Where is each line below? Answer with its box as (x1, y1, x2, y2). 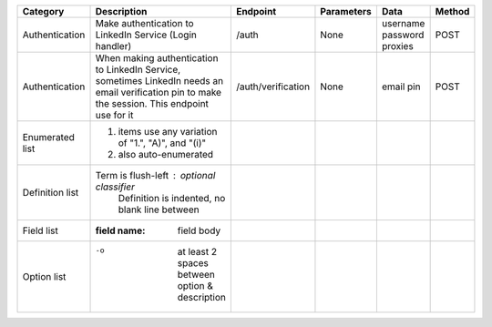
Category (22, 5, 65, 17)
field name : (95, 224, 146, 237)
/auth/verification (235, 80, 310, 93)
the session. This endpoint (95, 97, 210, 109)
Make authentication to (95, 17, 195, 29)
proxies (381, 40, 414, 52)
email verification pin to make (95, 87, 222, 98)
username (381, 17, 425, 29)
